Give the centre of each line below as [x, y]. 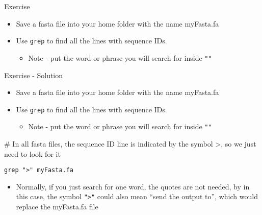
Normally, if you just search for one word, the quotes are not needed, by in [133, 186]
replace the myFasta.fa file [57, 207]
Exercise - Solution [34, 75]
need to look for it [32, 153]
